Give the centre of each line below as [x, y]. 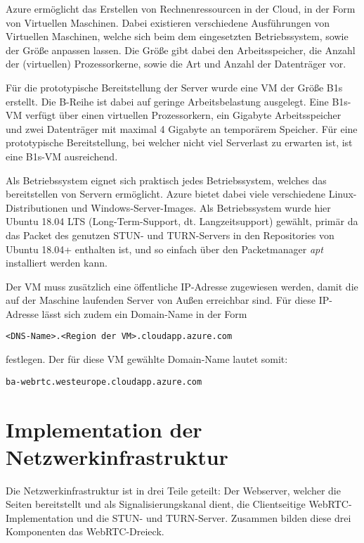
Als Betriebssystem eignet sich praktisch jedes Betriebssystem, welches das [166, 180]
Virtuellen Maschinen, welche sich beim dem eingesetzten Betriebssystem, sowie [177, 36]
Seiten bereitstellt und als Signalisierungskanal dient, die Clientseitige [156, 504]
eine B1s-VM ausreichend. [62, 156]
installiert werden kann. [57, 263]
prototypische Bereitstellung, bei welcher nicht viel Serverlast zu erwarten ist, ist [179, 142]
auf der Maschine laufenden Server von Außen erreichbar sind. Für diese [161, 300]
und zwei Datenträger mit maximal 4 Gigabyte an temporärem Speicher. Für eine [182, 128]
